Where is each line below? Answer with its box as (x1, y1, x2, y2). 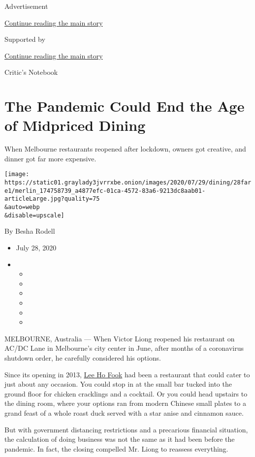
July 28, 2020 (16, 243, 57, 252)
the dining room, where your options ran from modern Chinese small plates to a (4, 398, 246, 408)
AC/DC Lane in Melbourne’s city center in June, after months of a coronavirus (4, 343, 244, 353)
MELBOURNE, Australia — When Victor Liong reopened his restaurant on (4, 333, 235, 343)
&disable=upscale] (4, 212, 64, 219)
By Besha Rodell (4, 226, 55, 236)
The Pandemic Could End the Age (4, 96, 245, 116)
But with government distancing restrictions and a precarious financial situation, (4, 424, 248, 434)
